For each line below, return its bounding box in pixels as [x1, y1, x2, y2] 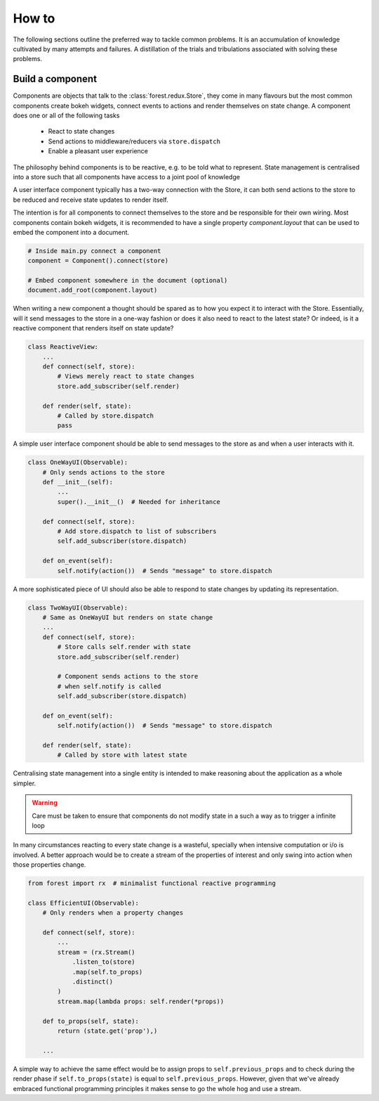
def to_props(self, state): [42, 1017, 140, 1025]
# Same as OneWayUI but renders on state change [42, 613, 213, 622]
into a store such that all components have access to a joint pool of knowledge [13, 172, 240, 181]
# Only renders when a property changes [42, 909, 184, 917]
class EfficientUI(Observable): [27, 899, 140, 907]
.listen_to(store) [72, 958, 136, 966]
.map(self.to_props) [72, 967, 143, 976]
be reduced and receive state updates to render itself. [13, 195, 168, 204]
